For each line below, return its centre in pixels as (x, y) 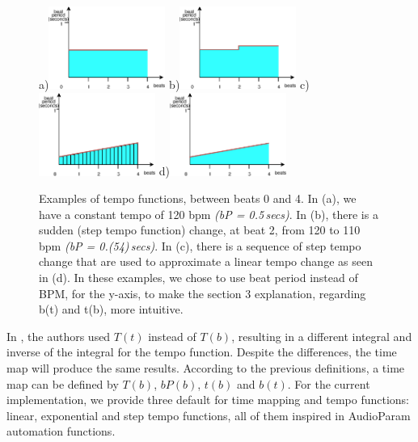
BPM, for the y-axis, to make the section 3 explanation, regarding (203, 293)
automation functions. (61, 431)
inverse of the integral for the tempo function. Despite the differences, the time (202, 352)
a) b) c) (174, 84)
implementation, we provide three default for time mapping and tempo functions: (208, 400)
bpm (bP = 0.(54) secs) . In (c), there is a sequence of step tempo (200, 245)
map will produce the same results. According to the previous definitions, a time (206, 368)
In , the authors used (59, 336)
